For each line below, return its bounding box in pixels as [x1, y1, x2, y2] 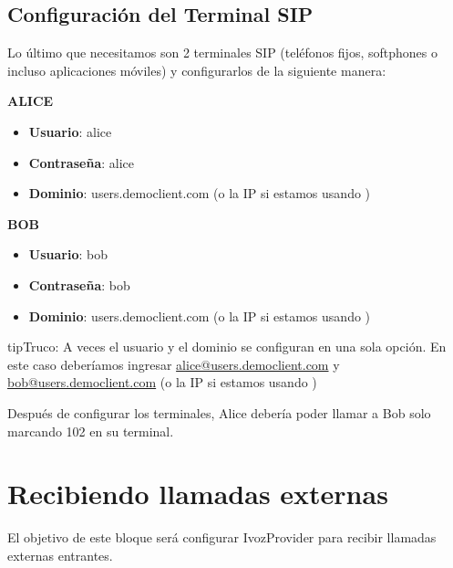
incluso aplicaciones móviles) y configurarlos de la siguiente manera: [7, 60, 386, 79]
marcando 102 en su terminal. [7, 421, 174, 440]
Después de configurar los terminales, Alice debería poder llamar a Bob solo [7, 403, 431, 422]
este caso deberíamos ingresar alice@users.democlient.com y [7, 354, 340, 373]
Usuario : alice [28, 121, 112, 141]
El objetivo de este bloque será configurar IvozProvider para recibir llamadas [7, 528, 437, 547]
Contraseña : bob [28, 275, 130, 294]
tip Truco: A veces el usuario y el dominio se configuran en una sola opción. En [7, 337, 447, 356]
